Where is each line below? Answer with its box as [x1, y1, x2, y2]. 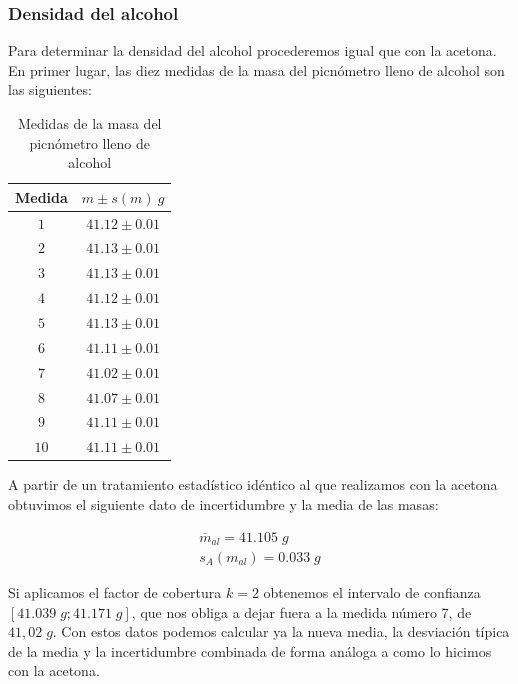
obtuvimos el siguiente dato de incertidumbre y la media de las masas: [8, 493, 439, 514]
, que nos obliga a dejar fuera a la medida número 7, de [131, 601, 472, 622]
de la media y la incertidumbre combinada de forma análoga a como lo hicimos [8, 640, 492, 661]
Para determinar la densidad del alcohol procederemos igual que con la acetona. [8, 40, 497, 61]
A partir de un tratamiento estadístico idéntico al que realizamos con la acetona [8, 474, 498, 495]
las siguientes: [8, 79, 92, 100]
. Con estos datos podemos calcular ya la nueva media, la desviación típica [52, 621, 510, 642]
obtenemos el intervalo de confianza [263, 582, 481, 603]
